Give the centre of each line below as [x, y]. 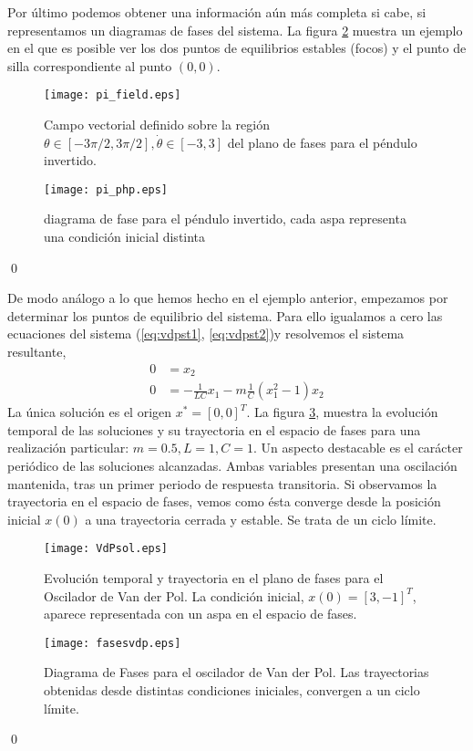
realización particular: [68, 448]
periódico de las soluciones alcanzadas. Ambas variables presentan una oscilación [232, 465]
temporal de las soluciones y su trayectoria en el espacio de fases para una [214, 429]
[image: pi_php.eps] [106, 189]
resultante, [37, 352]
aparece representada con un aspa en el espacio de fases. [201, 614]
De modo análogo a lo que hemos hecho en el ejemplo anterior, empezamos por [228, 298]
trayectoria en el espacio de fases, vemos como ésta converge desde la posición [224, 501]
